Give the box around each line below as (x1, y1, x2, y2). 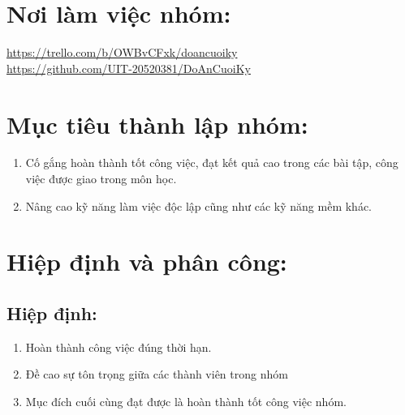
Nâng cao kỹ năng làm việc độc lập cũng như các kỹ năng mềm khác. (25, 197, 372, 214)
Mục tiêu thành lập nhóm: (6, 107, 308, 140)
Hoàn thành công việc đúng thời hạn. (25, 338, 212, 355)
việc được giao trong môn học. (25, 170, 177, 187)
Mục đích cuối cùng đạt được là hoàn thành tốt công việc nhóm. (25, 392, 347, 409)
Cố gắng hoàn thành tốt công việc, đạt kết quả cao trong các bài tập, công (25, 154, 399, 171)
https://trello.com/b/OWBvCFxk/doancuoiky (6, 44, 238, 61)
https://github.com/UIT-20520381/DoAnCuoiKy (6, 59, 251, 76)
